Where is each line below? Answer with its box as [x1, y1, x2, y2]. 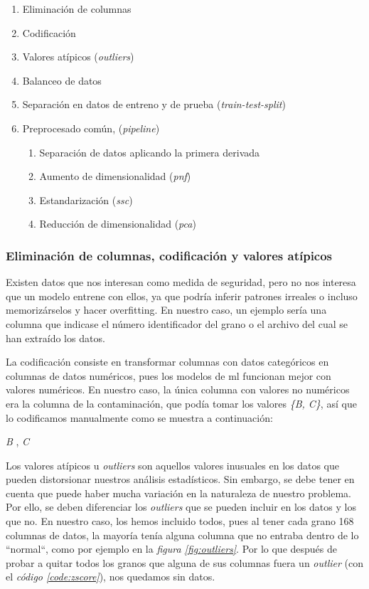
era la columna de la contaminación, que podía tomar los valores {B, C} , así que [6, 396, 357, 410]
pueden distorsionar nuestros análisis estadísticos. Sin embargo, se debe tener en [6, 472, 355, 487]
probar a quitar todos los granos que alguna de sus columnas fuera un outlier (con [6, 555, 364, 570]
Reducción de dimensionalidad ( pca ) [39, 216, 196, 231]
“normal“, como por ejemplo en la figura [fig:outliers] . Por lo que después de [6, 541, 338, 556]
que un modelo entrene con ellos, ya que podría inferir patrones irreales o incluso [6, 288, 358, 303]
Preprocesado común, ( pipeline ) [22, 120, 160, 135]
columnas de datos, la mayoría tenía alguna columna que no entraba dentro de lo [6, 527, 359, 542]
